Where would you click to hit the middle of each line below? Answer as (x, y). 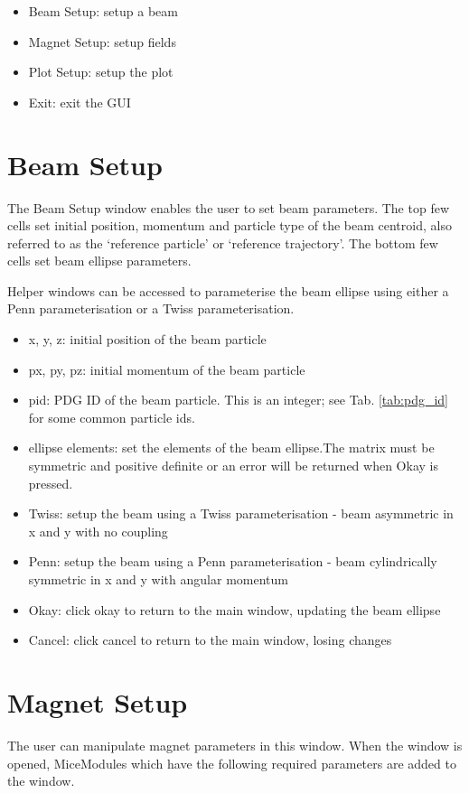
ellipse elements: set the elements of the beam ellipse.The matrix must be (231, 448)
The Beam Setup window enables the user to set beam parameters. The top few (228, 207)
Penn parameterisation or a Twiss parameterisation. (151, 308)
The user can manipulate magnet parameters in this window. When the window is (235, 745)
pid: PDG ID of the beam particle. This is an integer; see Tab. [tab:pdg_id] (238, 400)
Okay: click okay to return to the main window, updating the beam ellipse (234, 609)
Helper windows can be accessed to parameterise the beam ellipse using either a (228, 290)
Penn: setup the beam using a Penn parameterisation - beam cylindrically (233, 561)
